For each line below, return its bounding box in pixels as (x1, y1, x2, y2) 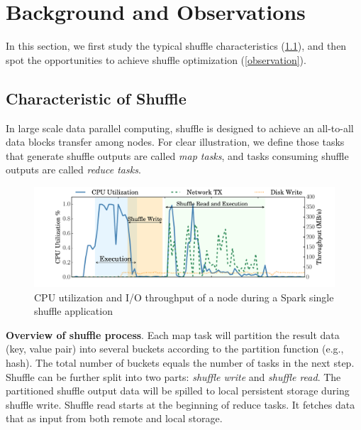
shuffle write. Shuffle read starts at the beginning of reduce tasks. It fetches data (6, 397, 355, 412)
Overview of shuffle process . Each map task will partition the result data (6, 327, 340, 342)
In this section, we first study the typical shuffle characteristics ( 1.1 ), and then (6, 38, 347, 53)
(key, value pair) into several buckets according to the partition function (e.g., (6, 341, 344, 356)
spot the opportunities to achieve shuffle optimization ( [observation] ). (6, 52, 306, 67)
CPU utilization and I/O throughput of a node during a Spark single (34, 289, 334, 304)
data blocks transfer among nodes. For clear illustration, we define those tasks (6, 134, 345, 149)
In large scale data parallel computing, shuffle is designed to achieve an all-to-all (6, 120, 354, 135)
